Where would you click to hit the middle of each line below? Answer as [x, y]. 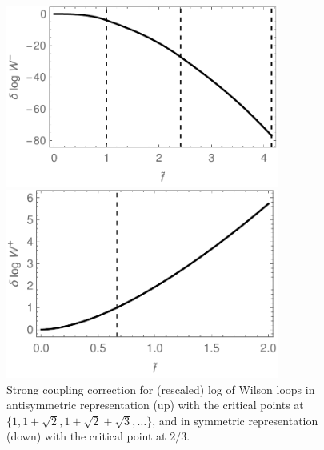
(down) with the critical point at [86, 436]
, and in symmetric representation [235, 420]
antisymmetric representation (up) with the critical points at [155, 405]
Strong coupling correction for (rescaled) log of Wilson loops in [161, 389]
